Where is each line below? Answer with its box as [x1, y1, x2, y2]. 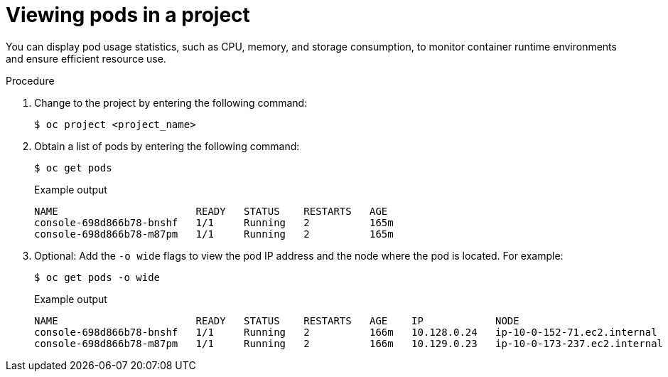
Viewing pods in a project [6, 3, 250, 27]
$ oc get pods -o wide [34, 271, 161, 283]
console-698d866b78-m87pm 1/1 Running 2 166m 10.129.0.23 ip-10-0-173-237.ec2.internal [34, 337, 664, 349]
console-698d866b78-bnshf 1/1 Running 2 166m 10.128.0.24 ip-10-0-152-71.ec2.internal [34, 326, 657, 338]
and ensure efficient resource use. [6, 52, 166, 65]
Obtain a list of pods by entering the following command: [34, 139, 300, 152]
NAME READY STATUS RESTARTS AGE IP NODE [34, 314, 519, 326]
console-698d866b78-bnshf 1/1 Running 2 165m [34, 216, 394, 228]
